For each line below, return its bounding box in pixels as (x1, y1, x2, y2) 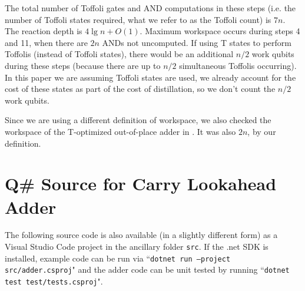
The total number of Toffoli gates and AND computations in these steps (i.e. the (5, 2, 296, 14)
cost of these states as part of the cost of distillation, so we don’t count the (5, 82, 276, 95)
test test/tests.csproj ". (5, 275, 103, 287)
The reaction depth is (5, 25, 82, 37)
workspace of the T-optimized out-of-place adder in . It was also (5, 125, 236, 137)
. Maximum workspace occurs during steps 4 (140, 25, 300, 37)
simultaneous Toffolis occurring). (179, 59, 297, 71)
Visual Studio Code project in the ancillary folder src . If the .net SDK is (5, 240, 268, 253)
